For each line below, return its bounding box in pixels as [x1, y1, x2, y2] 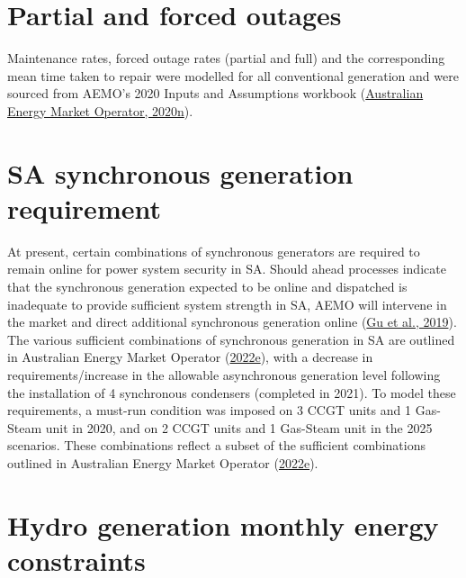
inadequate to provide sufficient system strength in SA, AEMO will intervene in [7, 294, 447, 313]
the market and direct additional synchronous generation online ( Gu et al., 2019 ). [7, 312, 457, 331]
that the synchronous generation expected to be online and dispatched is [7, 277, 408, 295]
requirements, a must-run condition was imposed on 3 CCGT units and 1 [7, 401, 411, 420]
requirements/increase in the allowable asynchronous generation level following [7, 365, 441, 384]
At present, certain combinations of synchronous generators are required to [7, 241, 420, 260]
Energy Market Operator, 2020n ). [7, 101, 193, 120]
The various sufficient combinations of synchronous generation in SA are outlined [7, 330, 455, 348]
